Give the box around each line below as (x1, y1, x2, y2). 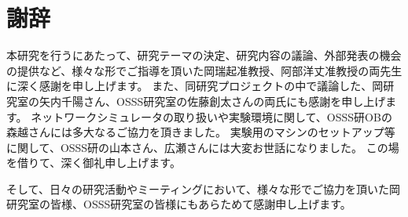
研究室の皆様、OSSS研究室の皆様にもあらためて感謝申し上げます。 (6, 196, 351, 212)
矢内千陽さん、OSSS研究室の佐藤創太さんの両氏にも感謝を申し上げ (39, 92, 386, 109)
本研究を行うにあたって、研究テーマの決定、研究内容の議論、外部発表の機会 (6, 47, 402, 63)
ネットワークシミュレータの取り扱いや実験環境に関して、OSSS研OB (31, 108, 381, 125)
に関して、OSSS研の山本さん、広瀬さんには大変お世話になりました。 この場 (6, 139, 399, 155)
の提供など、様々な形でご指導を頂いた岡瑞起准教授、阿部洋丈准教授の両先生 (6, 62, 402, 78)
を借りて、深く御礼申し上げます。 (6, 154, 181, 171)
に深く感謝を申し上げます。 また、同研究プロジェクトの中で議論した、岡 (6, 78, 384, 94)
